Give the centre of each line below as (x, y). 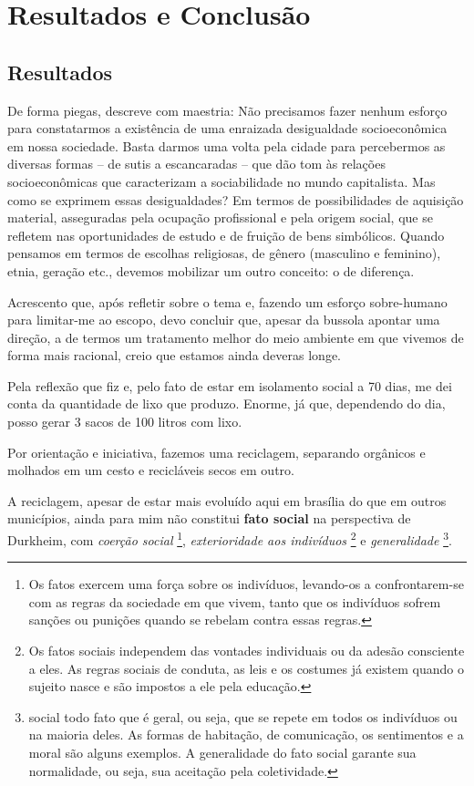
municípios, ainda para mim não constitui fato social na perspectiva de (209, 518)
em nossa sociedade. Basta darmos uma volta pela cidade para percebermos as (227, 145)
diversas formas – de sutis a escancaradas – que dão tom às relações (196, 164)
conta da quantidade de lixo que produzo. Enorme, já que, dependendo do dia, (227, 403)
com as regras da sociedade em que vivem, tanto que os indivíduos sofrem (235, 601)
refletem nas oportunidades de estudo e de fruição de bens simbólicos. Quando (226, 235)
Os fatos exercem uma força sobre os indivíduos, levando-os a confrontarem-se (246, 584)
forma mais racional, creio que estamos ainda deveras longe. (174, 355)
